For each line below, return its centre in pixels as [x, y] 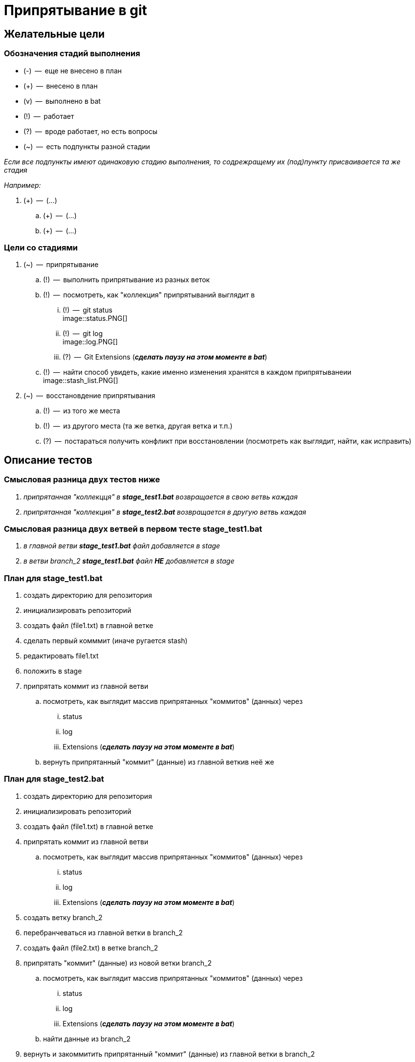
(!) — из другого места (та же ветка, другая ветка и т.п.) [138, 426]
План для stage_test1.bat [53, 578]
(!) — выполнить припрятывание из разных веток [127, 280]
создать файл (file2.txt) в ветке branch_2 [91, 948]
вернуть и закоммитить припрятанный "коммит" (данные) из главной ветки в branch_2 [169, 1054]
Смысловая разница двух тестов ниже [82, 480]
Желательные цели [55, 34]
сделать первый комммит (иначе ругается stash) [106, 641]
